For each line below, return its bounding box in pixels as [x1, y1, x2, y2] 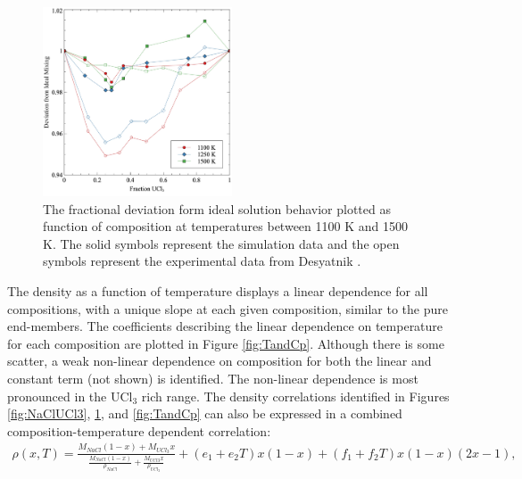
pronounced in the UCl [7, 386, 133, 405]
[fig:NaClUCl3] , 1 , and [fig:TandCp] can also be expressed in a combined [7, 404, 402, 423]
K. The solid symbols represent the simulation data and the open [43, 234, 400, 252]
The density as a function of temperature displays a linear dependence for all [7, 281, 428, 300]
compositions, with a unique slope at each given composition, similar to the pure [7, 299, 448, 318]
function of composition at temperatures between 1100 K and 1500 [43, 217, 408, 235]
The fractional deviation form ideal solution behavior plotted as [43, 199, 391, 218]
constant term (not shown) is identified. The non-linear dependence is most [7, 368, 418, 387]
